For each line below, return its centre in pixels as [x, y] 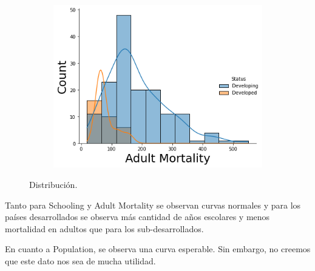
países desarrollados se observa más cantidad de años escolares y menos [137, 217]
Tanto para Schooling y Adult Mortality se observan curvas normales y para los [153, 205]
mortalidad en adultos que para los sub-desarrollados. [104, 228]
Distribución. [53, 185]
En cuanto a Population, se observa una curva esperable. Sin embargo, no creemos [158, 249]
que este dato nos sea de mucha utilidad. [80, 261]
